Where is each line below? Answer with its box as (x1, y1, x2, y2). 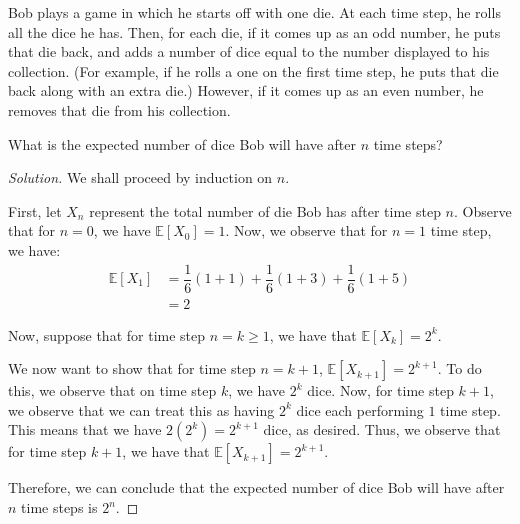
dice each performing (296, 399, 424, 420)
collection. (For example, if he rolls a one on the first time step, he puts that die (8, 60, 499, 81)
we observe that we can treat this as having (8, 399, 275, 420)
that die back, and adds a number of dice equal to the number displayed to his (8, 41, 490, 62)
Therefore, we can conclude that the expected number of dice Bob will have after (8, 477, 505, 498)
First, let (8, 200, 62, 221)
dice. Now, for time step (307, 380, 454, 401)
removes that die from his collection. (8, 99, 231, 120)
